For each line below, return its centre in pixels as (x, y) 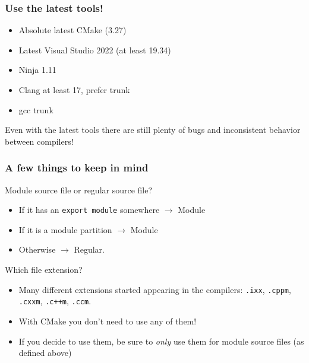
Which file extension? (44, 270)
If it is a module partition (65, 229)
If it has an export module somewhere (89, 210)
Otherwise (37, 249)
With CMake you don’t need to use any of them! (108, 321)
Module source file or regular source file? (79, 190)
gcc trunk (36, 109)
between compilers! (39, 141)
